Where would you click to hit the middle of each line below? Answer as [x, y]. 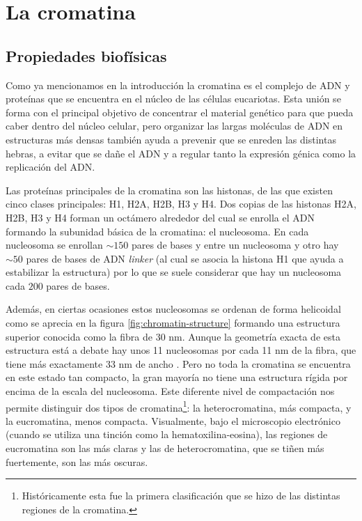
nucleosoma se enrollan [54, 245]
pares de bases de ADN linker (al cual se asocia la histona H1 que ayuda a [185, 258]
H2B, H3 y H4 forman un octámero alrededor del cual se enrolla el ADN [160, 217]
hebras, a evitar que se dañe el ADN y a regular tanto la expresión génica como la [181, 153]
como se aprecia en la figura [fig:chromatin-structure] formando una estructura [173, 323]
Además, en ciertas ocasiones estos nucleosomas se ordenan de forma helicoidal [173, 309]
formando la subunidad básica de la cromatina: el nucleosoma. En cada [157, 231]
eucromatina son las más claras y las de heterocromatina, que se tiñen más [165, 448]
